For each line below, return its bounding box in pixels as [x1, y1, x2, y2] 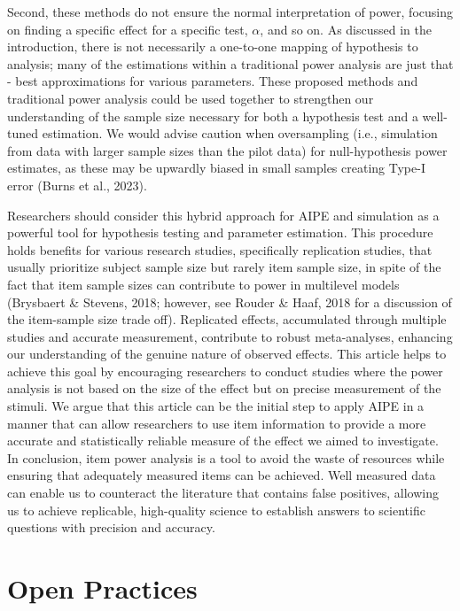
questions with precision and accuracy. [7, 518, 215, 537]
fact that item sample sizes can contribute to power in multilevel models [7, 275, 400, 293]
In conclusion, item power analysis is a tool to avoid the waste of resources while [7, 448, 445, 467]
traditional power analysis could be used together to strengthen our [7, 89, 374, 107]
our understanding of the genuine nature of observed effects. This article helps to [7, 344, 447, 363]
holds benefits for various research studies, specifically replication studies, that [7, 240, 433, 259]
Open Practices [7, 570, 198, 606]
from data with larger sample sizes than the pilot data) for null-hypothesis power [7, 141, 448, 159]
